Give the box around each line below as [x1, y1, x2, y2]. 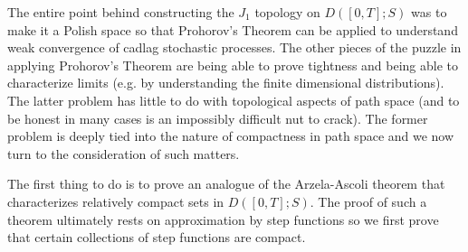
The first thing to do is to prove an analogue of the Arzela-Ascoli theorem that [7, 174, 445, 193]
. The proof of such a [310, 191, 427, 210]
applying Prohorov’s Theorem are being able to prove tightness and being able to [7, 55, 459, 74]
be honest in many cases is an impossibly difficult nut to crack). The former [7, 108, 428, 127]
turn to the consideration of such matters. [7, 144, 240, 163]
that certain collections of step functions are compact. [7, 228, 306, 247]
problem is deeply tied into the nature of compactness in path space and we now [7, 126, 454, 145]
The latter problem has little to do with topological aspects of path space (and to [7, 90, 460, 109]
